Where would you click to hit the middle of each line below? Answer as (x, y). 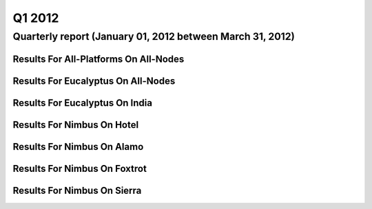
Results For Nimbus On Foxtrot (80, 168)
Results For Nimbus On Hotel (76, 125)
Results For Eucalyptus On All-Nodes (94, 81)
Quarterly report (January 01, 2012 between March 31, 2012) (154, 36)
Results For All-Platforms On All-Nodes (99, 59)
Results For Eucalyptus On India (83, 103)
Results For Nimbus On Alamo (78, 147)
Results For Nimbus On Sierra (77, 190)
